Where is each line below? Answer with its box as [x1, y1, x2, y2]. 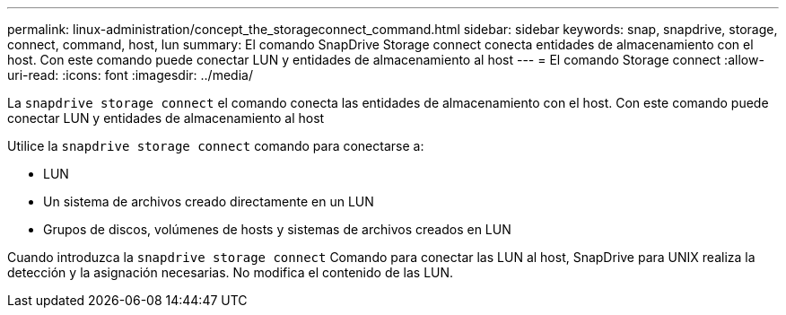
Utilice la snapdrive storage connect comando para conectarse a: [7, 138, 424, 153]
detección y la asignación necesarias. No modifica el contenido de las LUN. [7, 265, 454, 280]
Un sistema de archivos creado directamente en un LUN [43, 194, 374, 209]
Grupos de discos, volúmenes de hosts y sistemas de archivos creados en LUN [43, 222, 511, 237]
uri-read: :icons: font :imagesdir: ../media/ [7, 67, 253, 83]
